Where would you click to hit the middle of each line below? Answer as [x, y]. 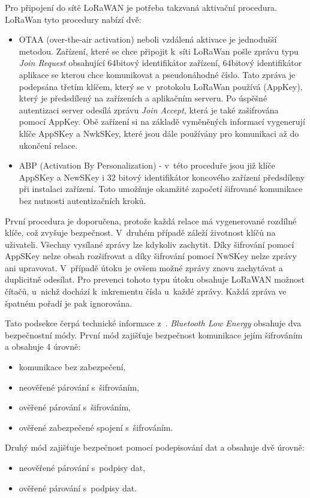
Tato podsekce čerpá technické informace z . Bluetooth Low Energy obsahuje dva [153, 323]
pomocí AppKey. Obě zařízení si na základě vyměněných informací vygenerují [162, 121]
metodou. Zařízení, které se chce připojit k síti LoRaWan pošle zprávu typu [159, 51]
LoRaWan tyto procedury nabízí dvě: [73, 19]
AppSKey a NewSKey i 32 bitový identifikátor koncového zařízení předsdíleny [162, 177]
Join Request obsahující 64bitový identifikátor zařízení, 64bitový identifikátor [160, 63]
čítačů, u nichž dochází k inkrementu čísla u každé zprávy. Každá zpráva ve [146, 291]
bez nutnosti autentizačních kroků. [82, 200]
